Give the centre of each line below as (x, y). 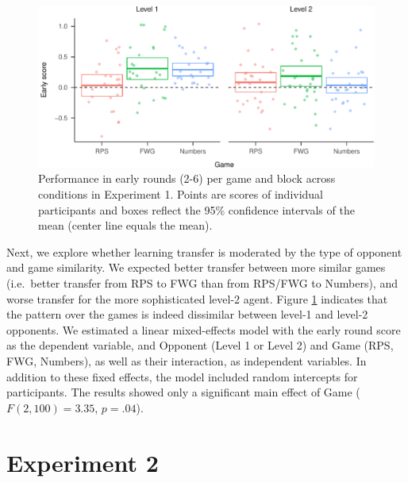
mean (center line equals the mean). (125, 225)
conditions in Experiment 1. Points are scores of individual (181, 194)
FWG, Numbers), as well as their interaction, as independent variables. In (187, 361)
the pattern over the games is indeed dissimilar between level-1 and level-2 (187, 314)
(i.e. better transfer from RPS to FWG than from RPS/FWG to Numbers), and (202, 283)
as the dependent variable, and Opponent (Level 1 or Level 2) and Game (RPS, (200, 345)
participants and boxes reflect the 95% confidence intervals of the (196, 209)
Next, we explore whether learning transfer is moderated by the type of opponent (204, 251)
